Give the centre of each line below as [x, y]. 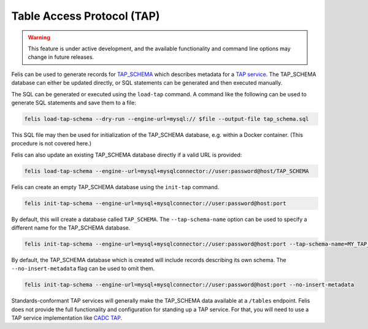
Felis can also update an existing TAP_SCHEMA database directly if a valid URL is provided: [127, 155]
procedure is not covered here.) [52, 144]
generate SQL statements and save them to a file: [74, 103]
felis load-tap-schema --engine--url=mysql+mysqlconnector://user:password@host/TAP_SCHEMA [167, 171]
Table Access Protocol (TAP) [86, 16]
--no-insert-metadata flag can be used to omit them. [83, 269]
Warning [39, 37]
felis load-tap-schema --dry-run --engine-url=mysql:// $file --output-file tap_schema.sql [167, 119]
